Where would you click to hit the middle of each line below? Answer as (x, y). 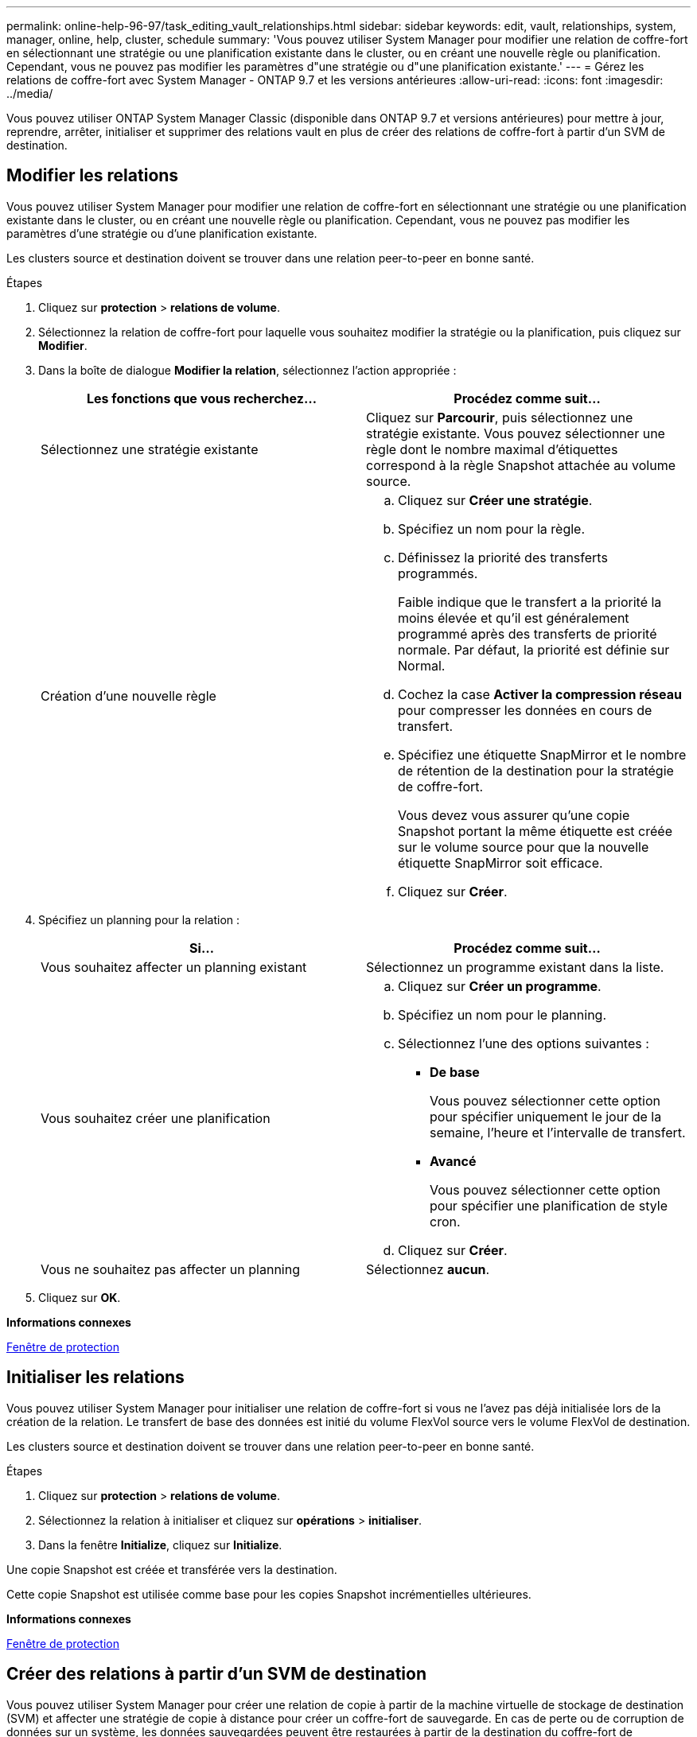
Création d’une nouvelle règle (128, 696)
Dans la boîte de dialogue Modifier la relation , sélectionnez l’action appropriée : (247, 370)
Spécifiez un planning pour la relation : (139, 919)
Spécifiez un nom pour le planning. (502, 1014)
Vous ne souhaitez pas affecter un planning (170, 1269)
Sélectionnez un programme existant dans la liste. (515, 967)
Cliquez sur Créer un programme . (500, 986)
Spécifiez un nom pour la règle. (492, 528)
